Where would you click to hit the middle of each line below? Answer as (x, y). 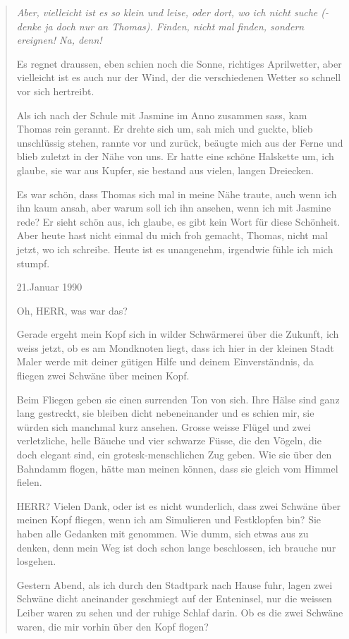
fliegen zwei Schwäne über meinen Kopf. (103, 376)
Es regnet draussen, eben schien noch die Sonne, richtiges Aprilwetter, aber (179, 63)
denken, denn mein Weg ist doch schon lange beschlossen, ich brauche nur (176, 547)
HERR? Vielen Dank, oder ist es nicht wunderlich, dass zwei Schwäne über (179, 505)
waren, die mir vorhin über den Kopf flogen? (112, 626)
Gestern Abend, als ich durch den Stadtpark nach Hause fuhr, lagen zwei (174, 584)
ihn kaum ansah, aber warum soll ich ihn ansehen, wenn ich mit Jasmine (174, 208)
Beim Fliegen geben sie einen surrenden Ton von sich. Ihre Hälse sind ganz (178, 399)
